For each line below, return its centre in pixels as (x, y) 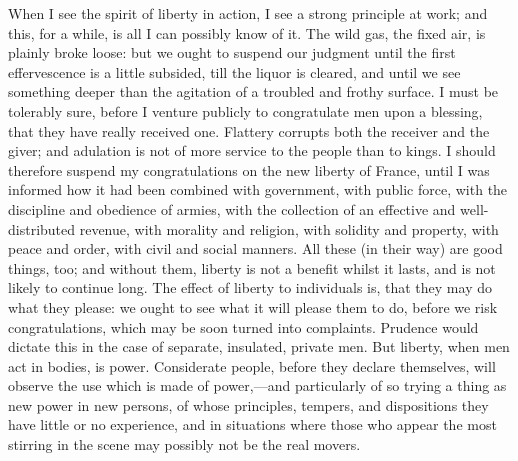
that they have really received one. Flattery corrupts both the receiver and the (249, 130)
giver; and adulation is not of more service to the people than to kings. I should (252, 150)
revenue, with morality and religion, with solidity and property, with (289, 228)
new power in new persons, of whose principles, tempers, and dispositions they (248, 404)
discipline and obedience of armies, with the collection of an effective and (232, 208)
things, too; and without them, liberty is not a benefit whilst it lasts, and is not (252, 267)
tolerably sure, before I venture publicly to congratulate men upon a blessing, (245, 110)
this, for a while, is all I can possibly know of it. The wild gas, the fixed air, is (247, 32)
